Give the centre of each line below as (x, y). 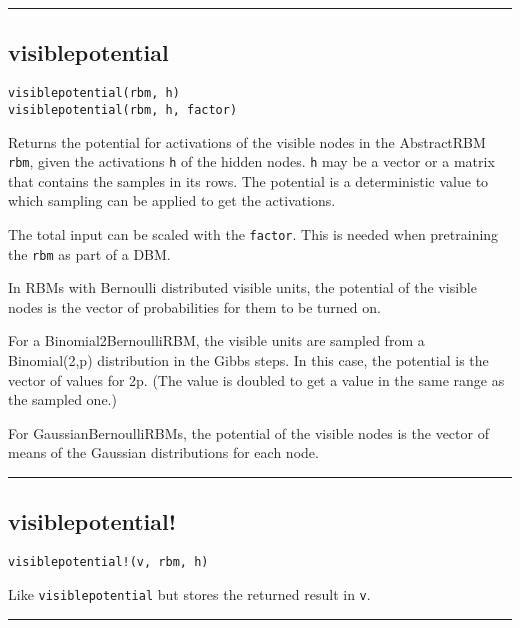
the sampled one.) (62, 399)
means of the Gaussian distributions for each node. (163, 452)
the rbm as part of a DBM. (89, 253)
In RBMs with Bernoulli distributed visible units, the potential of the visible (242, 287)
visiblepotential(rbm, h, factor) (123, 109)
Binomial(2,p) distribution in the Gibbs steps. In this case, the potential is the (248, 360)
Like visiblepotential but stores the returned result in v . (189, 593)
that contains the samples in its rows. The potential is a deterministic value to (248, 180)
